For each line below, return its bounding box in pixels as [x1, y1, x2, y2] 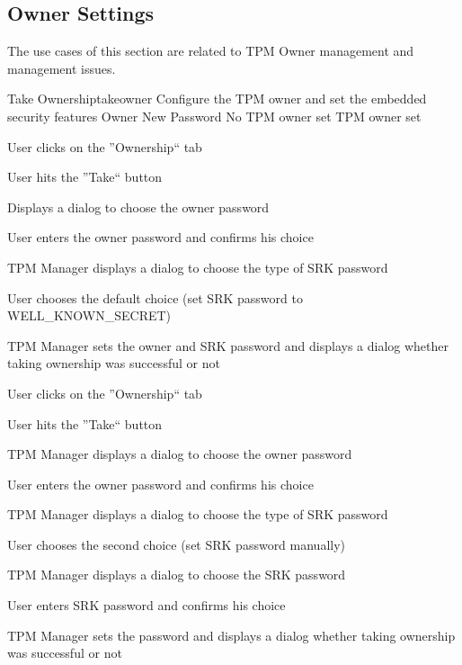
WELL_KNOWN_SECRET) [7, 306, 172, 325]
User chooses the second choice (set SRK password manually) [7, 535, 346, 553]
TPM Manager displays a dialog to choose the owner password [7, 445, 352, 463]
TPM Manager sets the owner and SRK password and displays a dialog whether [7, 336, 449, 355]
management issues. [7, 58, 116, 77]
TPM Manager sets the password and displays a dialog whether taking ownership [7, 625, 456, 644]
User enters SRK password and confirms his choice [7, 596, 286, 615]
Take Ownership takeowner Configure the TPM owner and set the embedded [7, 89, 427, 108]
